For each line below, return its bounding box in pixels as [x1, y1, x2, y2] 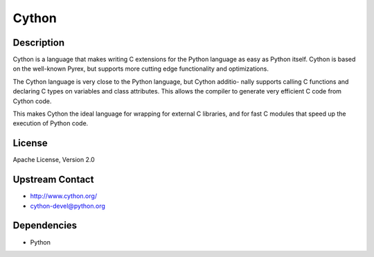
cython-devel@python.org [30, 202, 105, 210]
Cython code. [12, 97, 52, 105]
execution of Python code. [12, 119, 89, 127]
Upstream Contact [12, 174, 94, 186]
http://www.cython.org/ [30, 192, 97, 200]
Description [12, 37, 65, 48]
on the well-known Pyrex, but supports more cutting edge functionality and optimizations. [12, 64, 269, 73]
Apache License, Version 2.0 [12, 156, 95, 164]
